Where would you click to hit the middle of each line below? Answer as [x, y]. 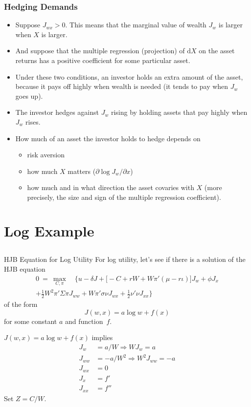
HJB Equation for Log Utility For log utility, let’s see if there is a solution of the [125, 259]
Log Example [49, 230]
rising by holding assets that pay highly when [179, 112]
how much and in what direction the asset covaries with [111, 187]
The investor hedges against [57, 112]
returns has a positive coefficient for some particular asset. [103, 60]
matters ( [82, 171]
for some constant [31, 321]
